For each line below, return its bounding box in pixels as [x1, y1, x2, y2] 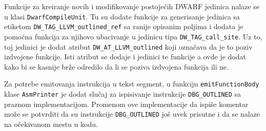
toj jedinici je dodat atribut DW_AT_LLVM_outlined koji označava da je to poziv [4, 41, 253, 52]
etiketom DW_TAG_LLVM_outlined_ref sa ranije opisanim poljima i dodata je [4, 21, 243, 32]
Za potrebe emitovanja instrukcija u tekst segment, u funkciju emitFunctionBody [4, 78, 259, 89]
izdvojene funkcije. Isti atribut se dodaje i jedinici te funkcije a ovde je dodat [4, 51, 246, 62]
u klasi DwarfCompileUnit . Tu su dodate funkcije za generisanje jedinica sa [4, 11, 240, 21]
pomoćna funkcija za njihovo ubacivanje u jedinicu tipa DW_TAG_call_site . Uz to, [4, 31, 262, 41]
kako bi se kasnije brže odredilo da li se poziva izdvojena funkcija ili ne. [4, 61, 229, 72]
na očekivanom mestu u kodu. [4, 118, 98, 129]
